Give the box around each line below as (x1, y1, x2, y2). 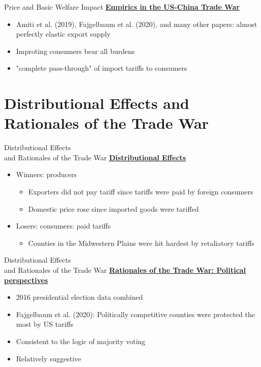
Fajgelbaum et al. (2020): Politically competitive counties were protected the (16, 308, 255, 319)
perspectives (4, 274, 48, 285)
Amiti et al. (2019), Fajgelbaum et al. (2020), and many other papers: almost (16, 18, 257, 29)
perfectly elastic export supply (16, 29, 111, 39)
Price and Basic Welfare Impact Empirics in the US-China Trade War (4, 2, 240, 12)
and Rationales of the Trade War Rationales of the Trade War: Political (4, 265, 246, 275)
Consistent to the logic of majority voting (16, 336, 146, 346)
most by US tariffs (16, 319, 73, 329)
